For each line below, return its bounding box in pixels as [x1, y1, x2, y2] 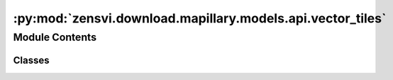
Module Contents [13, 31, 97, 44]
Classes [13, 54, 50, 66]
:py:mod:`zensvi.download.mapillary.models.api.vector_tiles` [13, 11, 387, 26]
